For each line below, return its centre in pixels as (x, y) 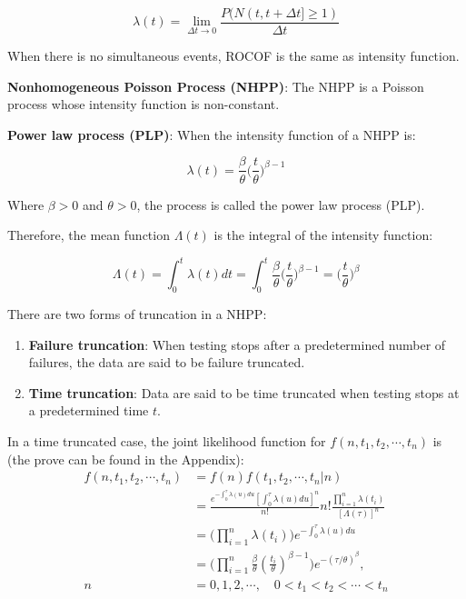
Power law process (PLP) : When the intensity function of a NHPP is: (212, 134)
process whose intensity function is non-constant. (144, 104)
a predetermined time (89, 410)
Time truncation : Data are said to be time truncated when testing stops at (244, 392)
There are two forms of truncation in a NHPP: (137, 313)
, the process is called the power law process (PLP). (281, 204)
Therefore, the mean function (89, 235)
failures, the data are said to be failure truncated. (167, 362)
